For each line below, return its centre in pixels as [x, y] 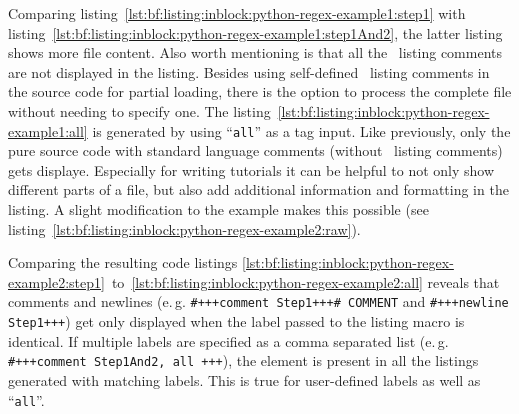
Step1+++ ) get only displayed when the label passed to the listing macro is [236, 321]
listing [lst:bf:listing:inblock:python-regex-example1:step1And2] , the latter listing [255, 32]
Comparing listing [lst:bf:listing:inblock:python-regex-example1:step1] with [237, 13]
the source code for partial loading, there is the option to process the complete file [260, 91]
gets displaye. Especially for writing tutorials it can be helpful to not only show [251, 169]
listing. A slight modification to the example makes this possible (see [218, 209]
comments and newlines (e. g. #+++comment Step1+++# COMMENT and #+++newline [258, 301]
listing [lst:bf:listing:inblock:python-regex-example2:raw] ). [184, 228]
